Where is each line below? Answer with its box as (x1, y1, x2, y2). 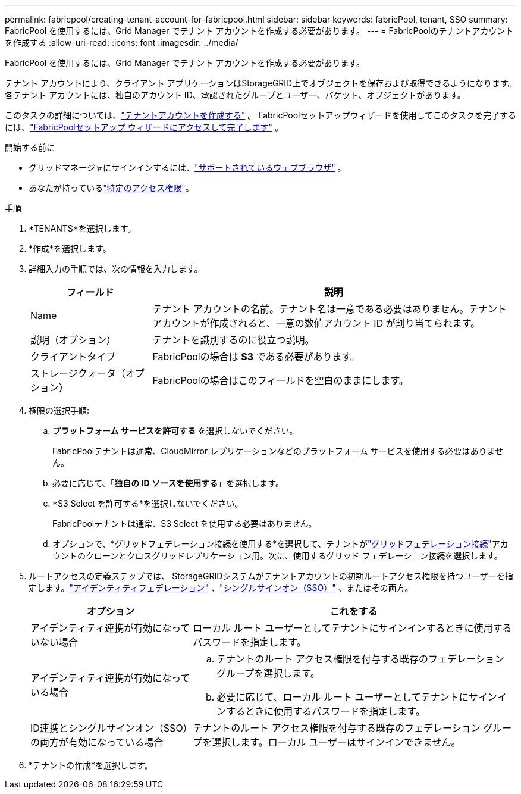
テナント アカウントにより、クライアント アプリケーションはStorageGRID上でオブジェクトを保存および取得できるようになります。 (5, 78, 516, 88)
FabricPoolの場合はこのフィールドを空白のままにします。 (152, 374, 409, 386)
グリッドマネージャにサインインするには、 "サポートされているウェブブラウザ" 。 (29, 162, 346, 173)
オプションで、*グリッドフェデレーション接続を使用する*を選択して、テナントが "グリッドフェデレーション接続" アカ (52, 539, 509, 549)
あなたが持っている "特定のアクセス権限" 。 (29, 183, 194, 193)
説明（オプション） (30, 334, 117, 346)
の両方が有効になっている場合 (30, 736, 164, 748)
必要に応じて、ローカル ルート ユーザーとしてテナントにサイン (216, 691, 497, 703)
